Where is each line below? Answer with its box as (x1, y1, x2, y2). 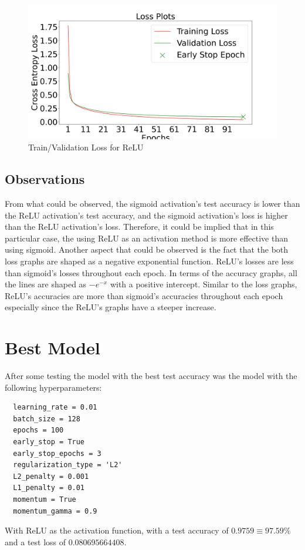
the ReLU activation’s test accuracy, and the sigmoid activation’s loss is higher (5, 209, 288, 221)
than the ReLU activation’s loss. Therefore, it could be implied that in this (5, 220, 274, 233)
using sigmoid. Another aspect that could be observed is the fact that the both (5, 243, 289, 256)
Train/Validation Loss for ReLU (28, 141, 144, 153)
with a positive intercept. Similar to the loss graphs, (110, 278, 297, 290)
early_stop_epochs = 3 (13, 449, 101, 458)
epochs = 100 (13, 426, 64, 435)
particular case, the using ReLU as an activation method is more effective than (5, 232, 288, 244)
